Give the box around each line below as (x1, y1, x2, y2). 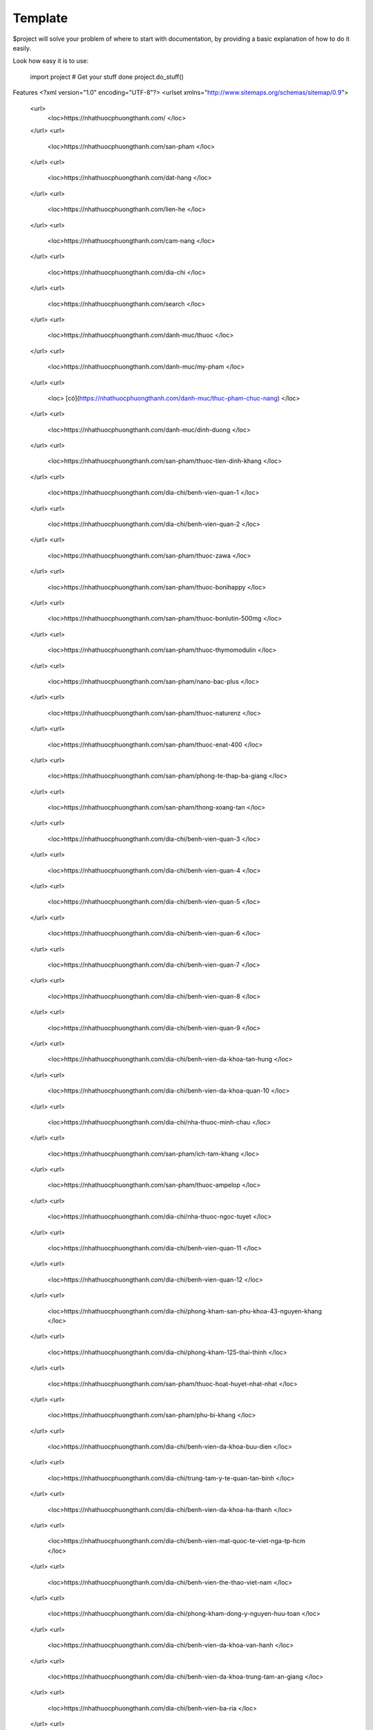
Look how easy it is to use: (12, 57, 89, 65)
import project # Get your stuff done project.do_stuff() (30, 73, 184, 81)
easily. (12, 44, 31, 52)
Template (12, 10, 68, 26)
